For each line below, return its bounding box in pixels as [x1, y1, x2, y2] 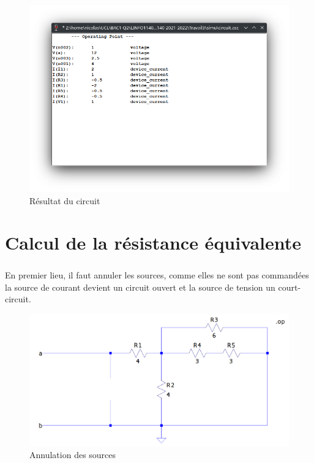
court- [278, 280, 301, 293]
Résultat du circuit [29, 194, 100, 207]
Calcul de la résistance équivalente [5, 230, 302, 255]
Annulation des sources [29, 448, 116, 461]
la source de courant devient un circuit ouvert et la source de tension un [5, 280, 275, 293]
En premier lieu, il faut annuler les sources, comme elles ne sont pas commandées [5, 268, 309, 281]
